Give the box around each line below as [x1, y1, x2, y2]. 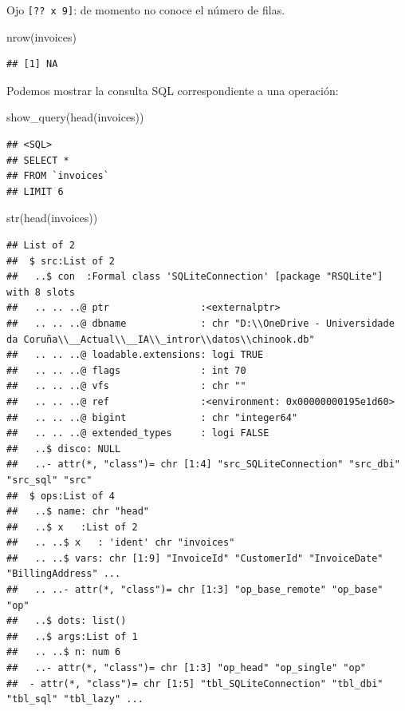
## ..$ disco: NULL [6, 443, 121, 455]
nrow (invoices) [6, 28, 77, 45]
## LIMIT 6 [6, 185, 64, 197]
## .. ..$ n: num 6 [6, 646, 121, 658]
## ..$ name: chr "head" [6, 506, 149, 518]
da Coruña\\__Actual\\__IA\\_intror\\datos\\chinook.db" [6, 333, 315, 345]
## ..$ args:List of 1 [6, 630, 138, 642]
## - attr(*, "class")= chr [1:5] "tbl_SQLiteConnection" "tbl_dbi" [6, 677, 383, 689]
